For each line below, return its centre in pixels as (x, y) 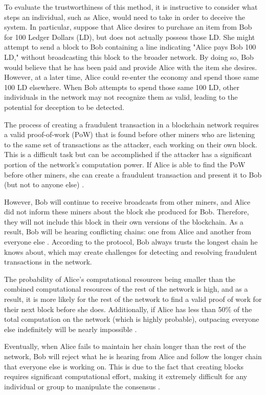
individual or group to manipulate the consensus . (82, 386)
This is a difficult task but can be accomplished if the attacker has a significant (128, 154)
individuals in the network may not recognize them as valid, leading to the (121, 97)
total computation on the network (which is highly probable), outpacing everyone (132, 319)
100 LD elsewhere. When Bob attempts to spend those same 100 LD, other (122, 87)
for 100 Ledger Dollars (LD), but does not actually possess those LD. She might (130, 37)
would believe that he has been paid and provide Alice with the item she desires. (131, 67)
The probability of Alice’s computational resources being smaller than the (120, 279)
